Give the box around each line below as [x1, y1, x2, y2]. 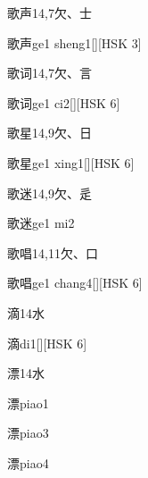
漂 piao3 [7, 423, 49, 442]
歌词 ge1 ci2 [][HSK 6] [7, 93, 120, 112]
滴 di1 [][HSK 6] [7, 333, 87, 352]
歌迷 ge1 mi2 [7, 214, 75, 232]
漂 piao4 [7, 453, 49, 472]
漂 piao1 [7, 393, 49, 412]
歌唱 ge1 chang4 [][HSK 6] [7, 273, 143, 292]
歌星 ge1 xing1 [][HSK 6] [7, 153, 135, 172]
